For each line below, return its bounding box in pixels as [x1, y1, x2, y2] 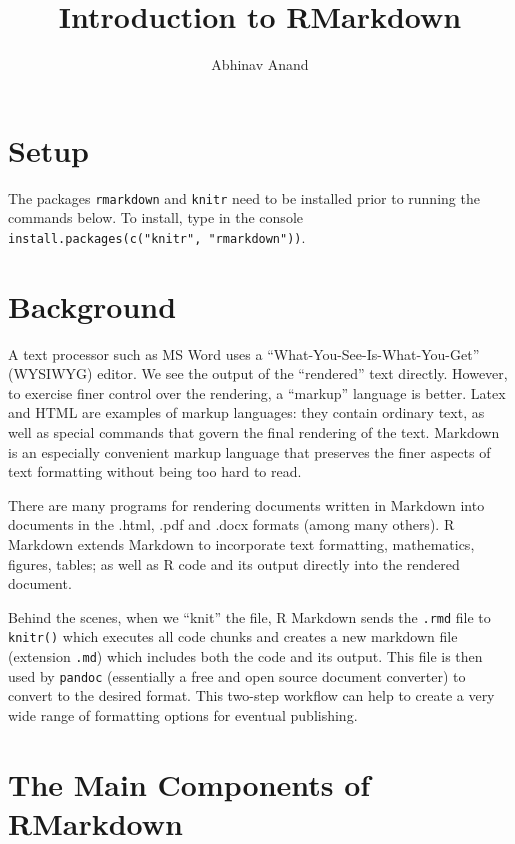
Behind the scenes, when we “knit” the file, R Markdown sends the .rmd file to [8, 606, 491, 627]
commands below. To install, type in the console [8, 207, 303, 228]
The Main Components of [8, 763, 371, 804]
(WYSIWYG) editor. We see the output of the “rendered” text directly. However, [8, 363, 508, 384]
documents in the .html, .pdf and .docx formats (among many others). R [8, 514, 455, 535]
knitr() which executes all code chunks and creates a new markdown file [8, 626, 458, 647]
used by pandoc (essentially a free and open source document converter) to [8, 665, 466, 686]
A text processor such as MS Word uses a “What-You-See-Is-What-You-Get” [8, 343, 480, 364]
